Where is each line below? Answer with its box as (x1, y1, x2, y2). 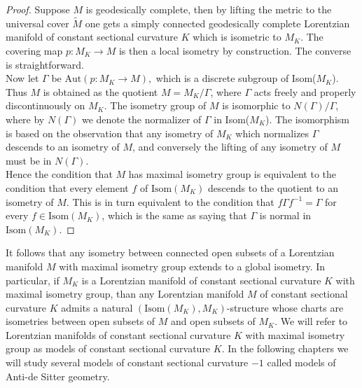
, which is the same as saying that (102, 208, 247, 223)
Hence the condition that (6, 167, 113, 181)
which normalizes (235, 125, 309, 140)
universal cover (6, 15, 69, 30)
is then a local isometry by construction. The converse (118, 43, 351, 57)
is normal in (259, 208, 312, 223)
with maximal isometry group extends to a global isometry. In (59, 258, 326, 273)
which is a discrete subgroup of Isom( (155, 71, 316, 85)
